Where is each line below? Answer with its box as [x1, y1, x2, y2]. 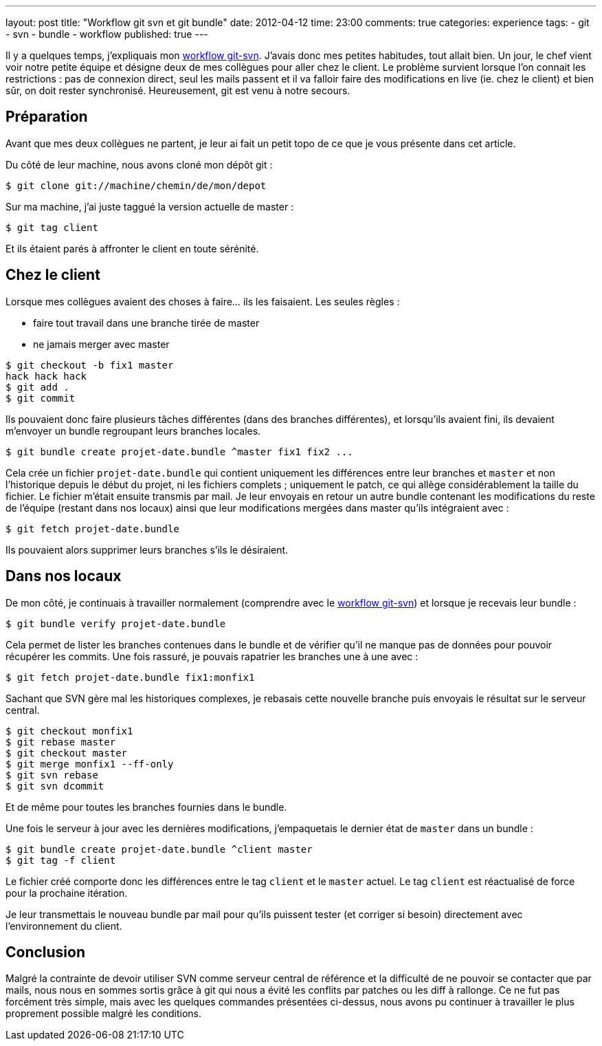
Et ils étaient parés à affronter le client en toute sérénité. [5, 242, 259, 254]
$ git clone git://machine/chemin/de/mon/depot [5, 179, 267, 191]
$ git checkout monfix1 [5, 725, 133, 737]
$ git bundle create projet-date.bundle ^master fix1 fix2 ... [5, 446, 353, 457]
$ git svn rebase [5, 769, 98, 781]
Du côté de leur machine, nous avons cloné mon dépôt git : [5, 158, 273, 171]
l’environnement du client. [5, 919, 122, 932]
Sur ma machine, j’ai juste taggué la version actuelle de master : [5, 200, 294, 213]
